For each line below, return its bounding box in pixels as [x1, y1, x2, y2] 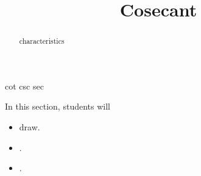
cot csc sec [5, 79, 44, 92]
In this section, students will [5, 100, 110, 113]
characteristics [19, 36, 65, 46]
